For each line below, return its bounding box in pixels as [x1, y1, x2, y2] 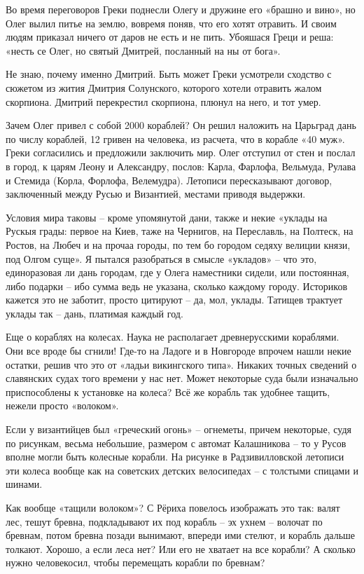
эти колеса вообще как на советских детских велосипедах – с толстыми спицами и [6, 463, 358, 477]
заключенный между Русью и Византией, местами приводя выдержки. [6, 186, 306, 201]
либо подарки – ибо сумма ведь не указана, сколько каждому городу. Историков [6, 278, 348, 293]
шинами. [6, 477, 43, 491]
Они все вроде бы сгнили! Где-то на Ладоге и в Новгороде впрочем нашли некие [6, 343, 351, 358]
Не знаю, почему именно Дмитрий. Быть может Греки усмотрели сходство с [6, 67, 332, 81]
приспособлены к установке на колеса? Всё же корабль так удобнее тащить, [6, 384, 330, 399]
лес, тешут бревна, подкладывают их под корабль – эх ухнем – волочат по [6, 514, 323, 528]
